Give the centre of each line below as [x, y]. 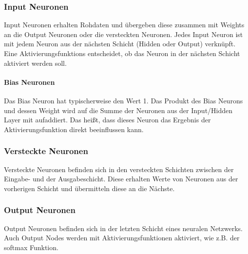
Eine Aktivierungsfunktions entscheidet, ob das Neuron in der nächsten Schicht [122, 53]
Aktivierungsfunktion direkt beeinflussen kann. [74, 129]
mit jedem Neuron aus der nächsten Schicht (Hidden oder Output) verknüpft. [120, 44]
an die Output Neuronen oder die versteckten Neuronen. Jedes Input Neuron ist [124, 34]
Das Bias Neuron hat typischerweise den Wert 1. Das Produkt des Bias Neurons [124, 100]
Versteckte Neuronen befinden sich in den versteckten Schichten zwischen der [119, 169]
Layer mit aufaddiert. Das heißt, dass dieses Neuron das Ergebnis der [107, 120]
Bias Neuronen [29, 82]
